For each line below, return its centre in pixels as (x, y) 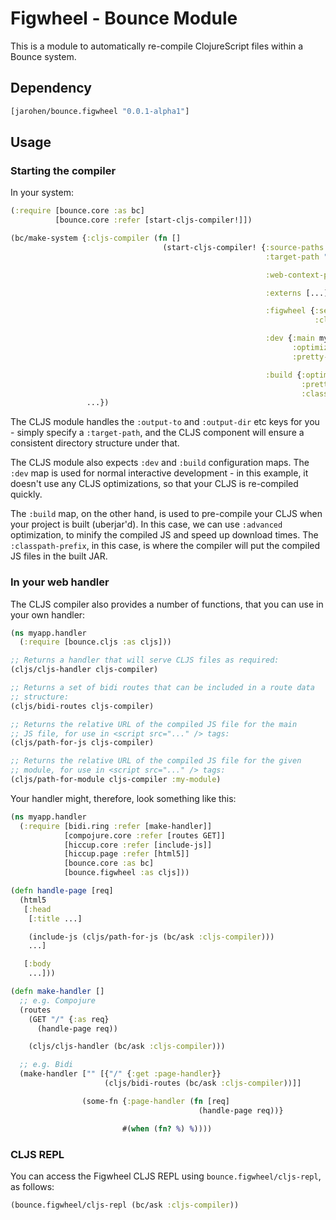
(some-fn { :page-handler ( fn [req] (155, 1101)
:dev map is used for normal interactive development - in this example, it (159, 473)
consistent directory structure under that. (95, 443)
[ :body (37, 964)
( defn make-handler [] (57, 992)
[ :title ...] (55, 918)
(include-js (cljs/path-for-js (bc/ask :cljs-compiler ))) (151, 937)
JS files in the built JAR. (59, 556)
